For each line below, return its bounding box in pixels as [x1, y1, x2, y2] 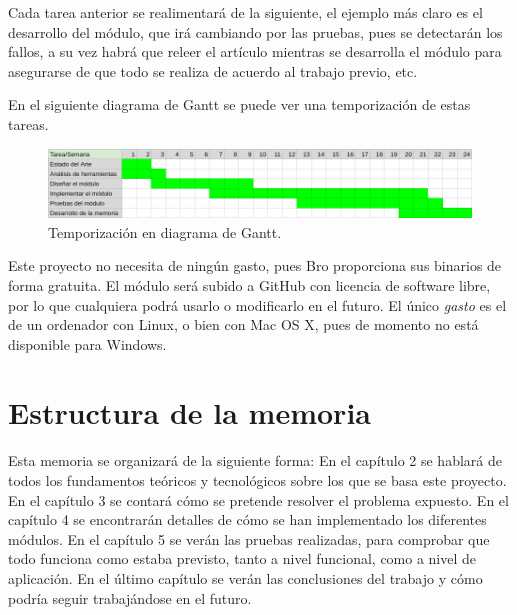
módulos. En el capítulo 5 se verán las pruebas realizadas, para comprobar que [8, 528, 490, 549]
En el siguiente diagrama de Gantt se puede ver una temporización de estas [8, 94, 471, 115]
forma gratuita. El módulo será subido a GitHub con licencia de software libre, [8, 274, 491, 295]
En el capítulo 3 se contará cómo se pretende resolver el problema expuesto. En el [8, 489, 509, 510]
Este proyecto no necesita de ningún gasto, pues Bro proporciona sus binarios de [8, 255, 502, 276]
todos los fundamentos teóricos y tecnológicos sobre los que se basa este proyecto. [8, 470, 507, 490]
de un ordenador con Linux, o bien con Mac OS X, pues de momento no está [8, 314, 479, 335]
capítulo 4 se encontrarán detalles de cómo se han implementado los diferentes [8, 509, 487, 530]
